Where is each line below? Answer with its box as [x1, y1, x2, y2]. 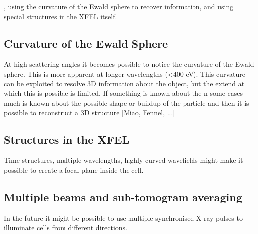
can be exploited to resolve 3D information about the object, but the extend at [4, 78, 245, 88]
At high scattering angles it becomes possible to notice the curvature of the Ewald [4, 59, 254, 69]
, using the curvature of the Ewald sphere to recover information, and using [4, 1, 234, 11]
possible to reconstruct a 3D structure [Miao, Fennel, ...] [4, 107, 175, 118]
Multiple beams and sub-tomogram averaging [4, 189, 242, 204]
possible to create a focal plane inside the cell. [4, 164, 144, 175]
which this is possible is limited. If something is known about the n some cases [4, 88, 243, 98]
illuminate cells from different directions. [4, 222, 127, 233]
